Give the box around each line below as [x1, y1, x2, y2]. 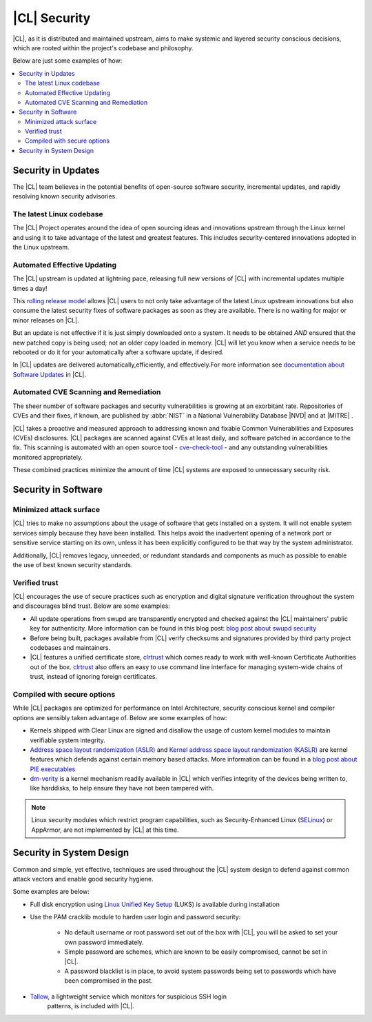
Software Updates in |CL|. [12, 370, 86, 378]
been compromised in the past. [64, 977, 153, 985]
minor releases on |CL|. [12, 316, 79, 324]
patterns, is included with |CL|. [47, 1002, 134, 1010]
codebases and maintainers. [30, 644, 111, 652]
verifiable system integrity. [30, 736, 106, 744]
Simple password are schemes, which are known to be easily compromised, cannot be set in [64, 948, 327, 956]
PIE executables [30, 765, 76, 773]
